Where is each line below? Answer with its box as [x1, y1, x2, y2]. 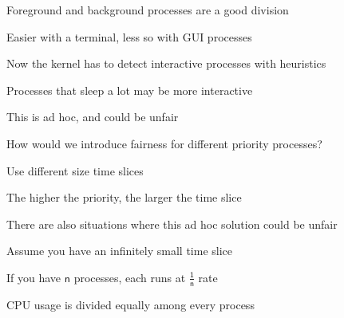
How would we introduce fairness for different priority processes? [6, 135, 322, 151]
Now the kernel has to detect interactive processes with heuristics [6, 55, 326, 72]
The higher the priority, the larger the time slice [6, 189, 242, 206]
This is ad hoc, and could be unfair [6, 108, 179, 125]
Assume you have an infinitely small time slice [6, 242, 232, 259]
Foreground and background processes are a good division [6, 2, 289, 18]
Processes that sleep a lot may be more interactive [6, 81, 253, 98]
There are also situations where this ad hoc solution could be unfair [6, 215, 338, 232]
